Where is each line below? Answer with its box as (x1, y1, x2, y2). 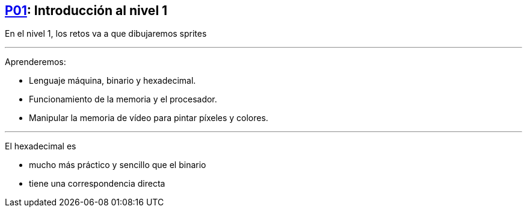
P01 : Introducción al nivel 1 (5, 3, 168, 18)
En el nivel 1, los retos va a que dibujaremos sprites (5, 28, 207, 39)
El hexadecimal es (5, 141, 76, 152)
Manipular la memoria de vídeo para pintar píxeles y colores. (29, 113, 268, 123)
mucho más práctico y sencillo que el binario (29, 160, 206, 170)
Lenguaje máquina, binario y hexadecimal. (29, 75, 196, 86)
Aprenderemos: (5, 57, 66, 67)
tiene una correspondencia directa (29, 178, 165, 189)
